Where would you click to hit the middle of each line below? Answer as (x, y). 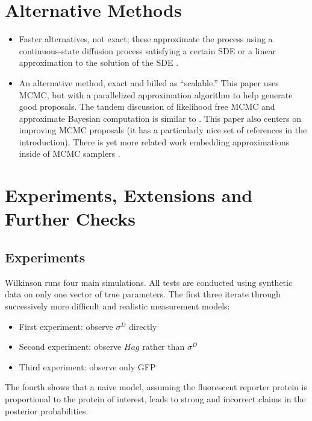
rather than (164, 347)
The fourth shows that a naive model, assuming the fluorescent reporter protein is (156, 387)
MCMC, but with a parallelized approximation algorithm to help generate (156, 94)
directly (143, 326)
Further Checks (70, 219)
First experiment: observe (66, 326)
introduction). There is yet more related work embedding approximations (154, 141)
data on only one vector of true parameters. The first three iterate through (143, 294)
